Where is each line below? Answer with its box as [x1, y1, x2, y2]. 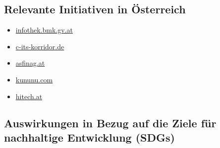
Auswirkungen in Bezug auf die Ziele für [4, 115, 217, 130]
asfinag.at [15, 58, 45, 68]
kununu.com [15, 74, 53, 84]
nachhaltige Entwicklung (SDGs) [4, 129, 175, 145]
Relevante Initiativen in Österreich [4, 1, 186, 17]
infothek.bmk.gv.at [15, 25, 73, 35]
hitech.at [15, 91, 43, 101]
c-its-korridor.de [15, 41, 64, 51]
